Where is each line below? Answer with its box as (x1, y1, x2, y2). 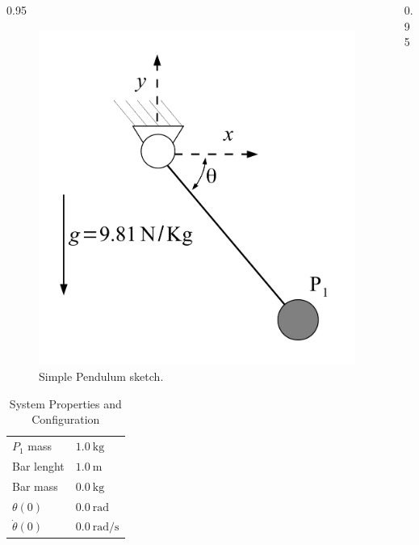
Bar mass (12, 477, 58, 494)
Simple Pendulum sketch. (39, 368, 164, 385)
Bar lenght (12, 457, 65, 474)
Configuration (31, 411, 100, 428)
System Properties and (9, 395, 122, 412)
